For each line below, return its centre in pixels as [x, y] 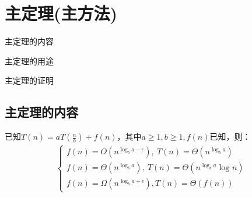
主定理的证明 [29, 80]
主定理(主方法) [61, 13]
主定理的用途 [29, 61]
